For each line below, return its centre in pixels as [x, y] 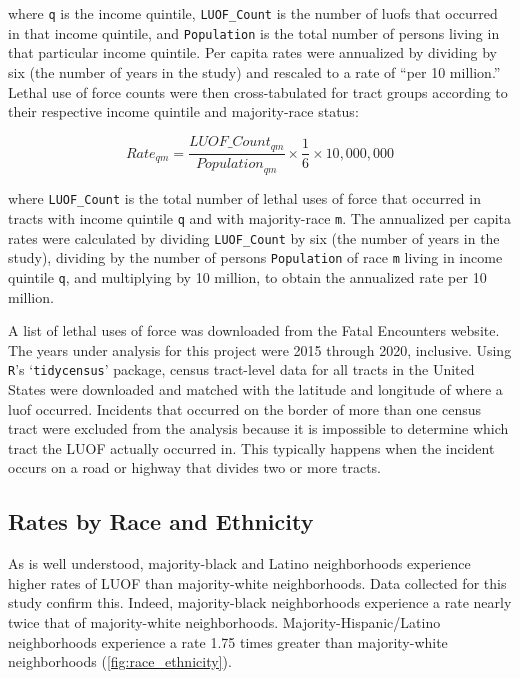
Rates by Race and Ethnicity [161, 521]
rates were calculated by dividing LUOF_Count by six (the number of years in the [254, 237]
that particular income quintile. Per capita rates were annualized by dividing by [252, 52]
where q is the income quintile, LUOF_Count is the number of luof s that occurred [253, 13]
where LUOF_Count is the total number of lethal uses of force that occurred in [244, 198]
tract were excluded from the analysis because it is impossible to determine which [258, 428]
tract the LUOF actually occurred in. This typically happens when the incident [251, 447]
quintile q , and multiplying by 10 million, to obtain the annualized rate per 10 [247, 276]
